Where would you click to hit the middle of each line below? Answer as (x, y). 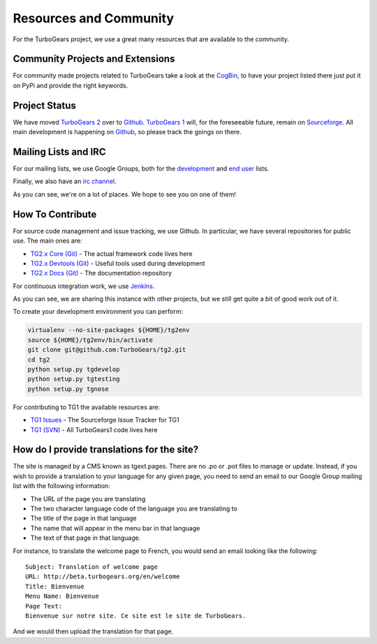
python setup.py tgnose (68, 389)
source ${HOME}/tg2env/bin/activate (90, 340)
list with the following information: (62, 486)
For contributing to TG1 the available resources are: (87, 407)
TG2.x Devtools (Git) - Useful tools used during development (118, 263)
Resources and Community (94, 18)
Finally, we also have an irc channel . (65, 181)
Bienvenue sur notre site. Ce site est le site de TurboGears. (136, 616)
